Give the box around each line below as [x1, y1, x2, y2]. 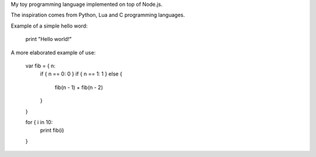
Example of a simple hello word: [11, 22, 88, 29]
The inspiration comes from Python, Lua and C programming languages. [11, 12, 186, 19]
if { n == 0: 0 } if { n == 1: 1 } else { [40, 70, 122, 77]
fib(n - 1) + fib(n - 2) [54, 84, 104, 91]
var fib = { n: [25, 62, 56, 69]
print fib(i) [40, 127, 64, 134]
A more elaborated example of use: [11, 49, 96, 56]
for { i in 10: [25, 118, 53, 125]
